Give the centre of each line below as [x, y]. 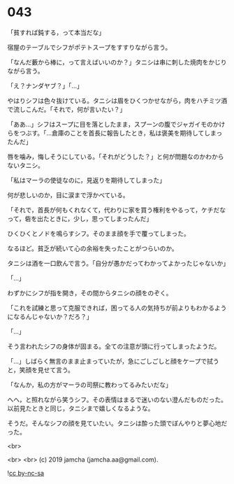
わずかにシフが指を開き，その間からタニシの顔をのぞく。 [90, 293]
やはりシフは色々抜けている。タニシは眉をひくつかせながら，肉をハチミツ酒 [117, 100]
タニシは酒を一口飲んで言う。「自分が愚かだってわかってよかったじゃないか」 [118, 263]
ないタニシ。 [25, 165]
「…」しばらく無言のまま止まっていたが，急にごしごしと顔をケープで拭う [113, 361]
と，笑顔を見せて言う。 [41, 370]
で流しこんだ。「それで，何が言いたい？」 [67, 109]
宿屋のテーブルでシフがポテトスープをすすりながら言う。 [89, 47]
